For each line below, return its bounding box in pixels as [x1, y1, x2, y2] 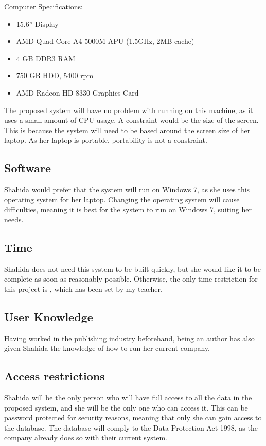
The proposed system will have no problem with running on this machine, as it [4, 104, 253, 115]
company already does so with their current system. [4, 432, 168, 443]
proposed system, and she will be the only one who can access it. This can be [4, 402, 248, 413]
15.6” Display [16, 18, 59, 29]
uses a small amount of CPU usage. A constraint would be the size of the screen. [4, 115, 259, 125]
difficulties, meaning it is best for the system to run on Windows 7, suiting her [4, 204, 252, 215]
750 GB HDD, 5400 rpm [16, 70, 94, 81]
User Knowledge [4, 308, 93, 324]
